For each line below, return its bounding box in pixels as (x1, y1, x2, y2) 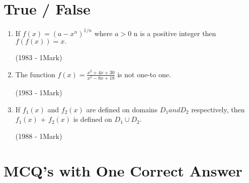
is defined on (73, 114, 112, 124)
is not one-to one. (117, 69, 171, 79)
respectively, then (191, 104, 245, 114)
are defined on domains (86, 104, 158, 114)
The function (15, 69, 55, 79)
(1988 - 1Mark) (15, 130, 62, 141)
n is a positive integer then (133, 28, 216, 38)
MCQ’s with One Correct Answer (4, 160, 242, 180)
